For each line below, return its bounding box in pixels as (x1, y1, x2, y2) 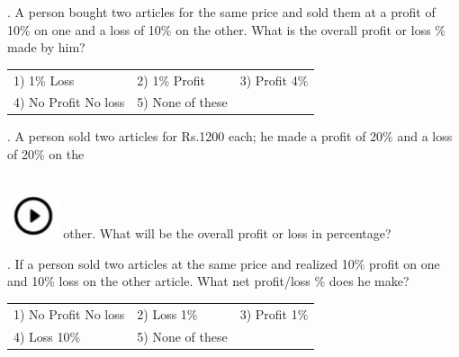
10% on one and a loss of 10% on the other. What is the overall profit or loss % (7, 20, 446, 39)
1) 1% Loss (13, 70, 75, 89)
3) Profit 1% (239, 304, 309, 323)
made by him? (7, 38, 85, 57)
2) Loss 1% (137, 304, 198, 323)
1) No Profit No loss (13, 304, 125, 323)
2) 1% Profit (137, 70, 205, 89)
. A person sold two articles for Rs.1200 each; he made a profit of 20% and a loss (7, 127, 453, 146)
